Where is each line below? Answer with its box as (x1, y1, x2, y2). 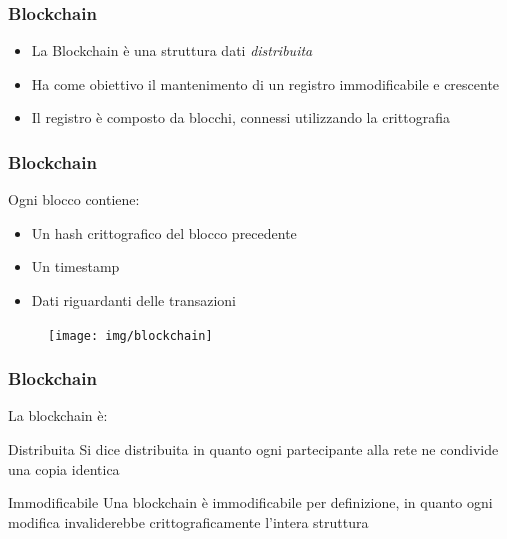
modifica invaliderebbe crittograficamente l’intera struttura (8, 511, 369, 532)
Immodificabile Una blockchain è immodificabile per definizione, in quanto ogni (8, 492, 493, 513)
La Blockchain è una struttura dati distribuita (31, 40, 313, 61)
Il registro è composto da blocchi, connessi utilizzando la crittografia (31, 107, 450, 128)
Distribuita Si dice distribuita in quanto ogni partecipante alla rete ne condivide (8, 439, 499, 460)
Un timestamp (31, 256, 120, 277)
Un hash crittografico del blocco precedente (31, 222, 297, 243)
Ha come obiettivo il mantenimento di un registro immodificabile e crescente (31, 73, 500, 94)
